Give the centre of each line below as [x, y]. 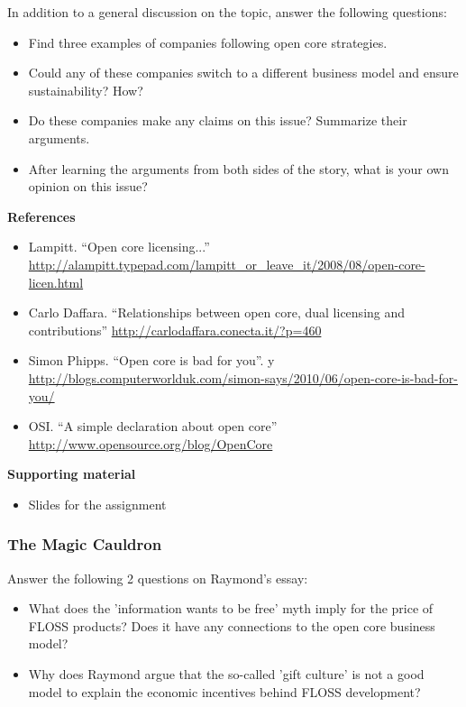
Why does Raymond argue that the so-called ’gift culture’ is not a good [226, 674]
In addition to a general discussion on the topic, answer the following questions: [227, 12]
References [41, 216]
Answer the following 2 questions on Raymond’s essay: [158, 578]
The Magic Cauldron [85, 544]
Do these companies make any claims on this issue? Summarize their [218, 120]
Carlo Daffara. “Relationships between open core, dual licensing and [217, 312]
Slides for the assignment [97, 504]
